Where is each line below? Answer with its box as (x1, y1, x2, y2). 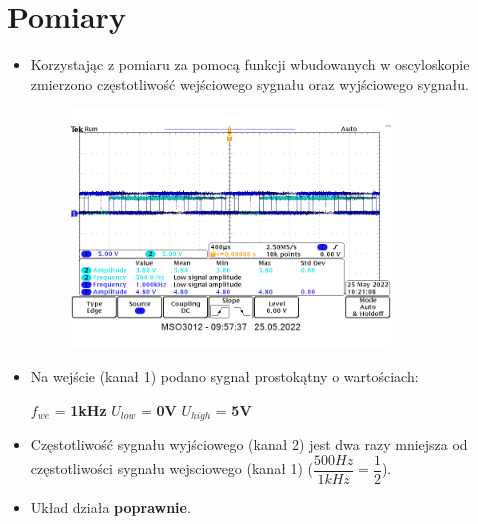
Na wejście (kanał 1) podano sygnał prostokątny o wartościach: (30, 366, 419, 387)
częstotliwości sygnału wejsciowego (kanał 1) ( (30, 458, 314, 479)
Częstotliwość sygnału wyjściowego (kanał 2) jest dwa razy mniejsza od (30, 434, 468, 455)
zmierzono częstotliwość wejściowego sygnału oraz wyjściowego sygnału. (30, 73, 469, 94)
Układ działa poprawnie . (30, 496, 191, 517)
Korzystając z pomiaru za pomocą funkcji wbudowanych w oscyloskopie (30, 54, 470, 75)
